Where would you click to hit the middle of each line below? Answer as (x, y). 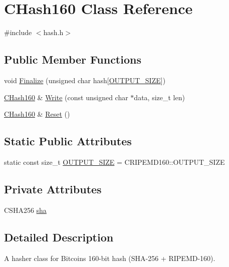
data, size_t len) (159, 97)
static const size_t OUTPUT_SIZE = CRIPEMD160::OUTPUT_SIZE (114, 162)
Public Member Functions (73, 59)
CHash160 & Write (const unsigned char (66, 97)
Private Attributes (53, 189)
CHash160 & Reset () (37, 114)
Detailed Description (59, 237)
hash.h (53, 32)
